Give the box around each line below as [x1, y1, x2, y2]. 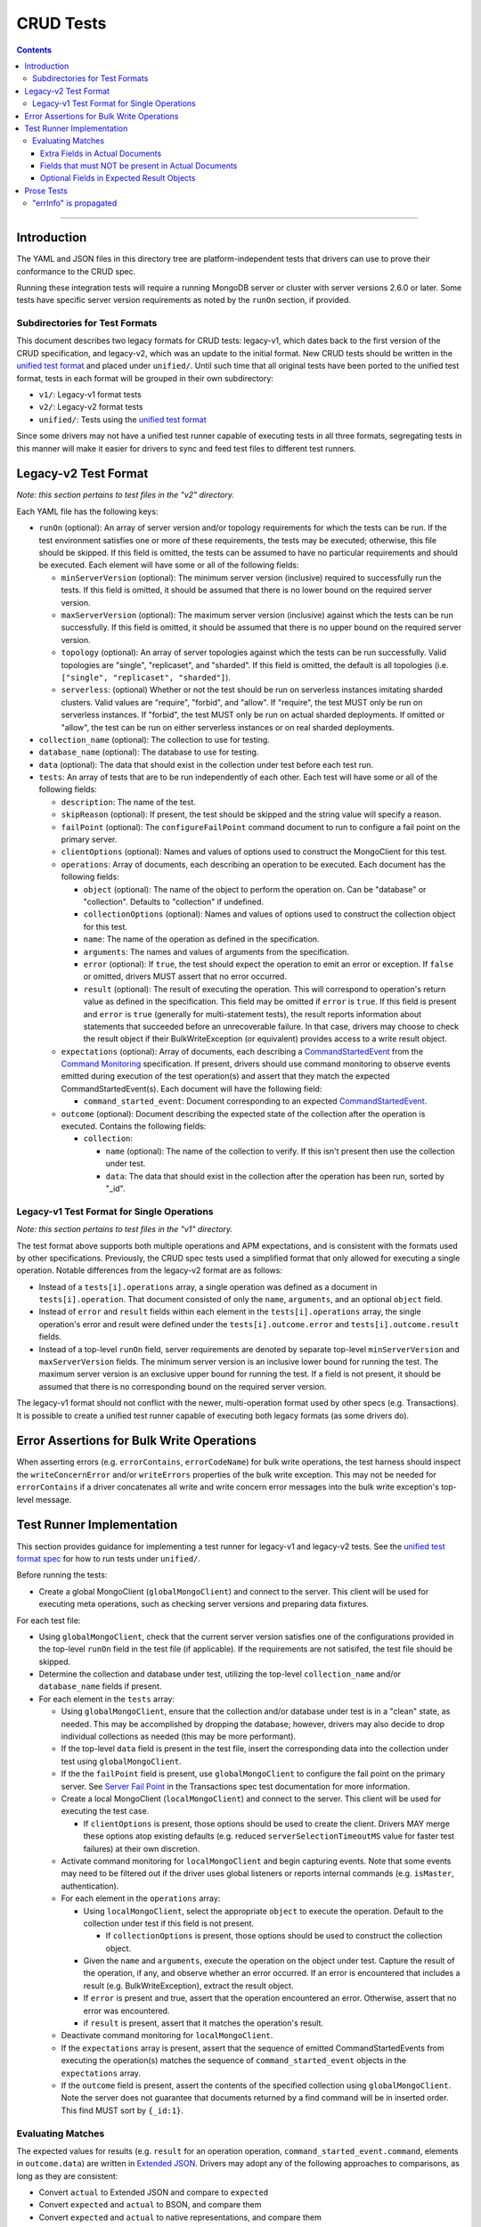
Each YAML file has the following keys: [16, 506, 159, 517]
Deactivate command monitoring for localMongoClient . [61, 2030, 273, 2041]
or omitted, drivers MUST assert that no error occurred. [83, 971, 287, 982]
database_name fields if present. [38, 1681, 162, 1692]
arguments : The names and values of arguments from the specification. [83, 946, 349, 957]
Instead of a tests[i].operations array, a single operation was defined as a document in [38, 1281, 378, 1292]
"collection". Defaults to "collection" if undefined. [83, 896, 265, 907]
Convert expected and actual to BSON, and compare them [38, 2199, 262, 2210]
